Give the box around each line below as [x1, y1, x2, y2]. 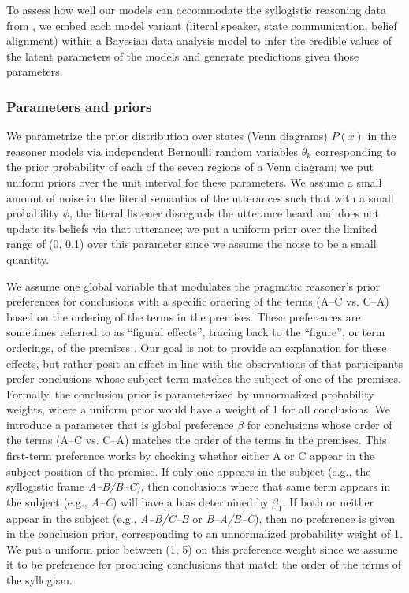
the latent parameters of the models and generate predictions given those [6, 47, 359, 64]
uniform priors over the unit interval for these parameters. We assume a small [6, 173, 382, 190]
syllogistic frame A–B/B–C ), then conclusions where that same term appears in [6, 478, 391, 495]
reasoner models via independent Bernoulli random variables [6, 143, 299, 159]
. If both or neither [282, 493, 374, 510]
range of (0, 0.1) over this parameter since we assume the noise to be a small [6, 235, 377, 252]
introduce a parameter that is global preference [6, 416, 234, 432]
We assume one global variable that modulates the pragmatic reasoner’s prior [6, 277, 381, 294]
